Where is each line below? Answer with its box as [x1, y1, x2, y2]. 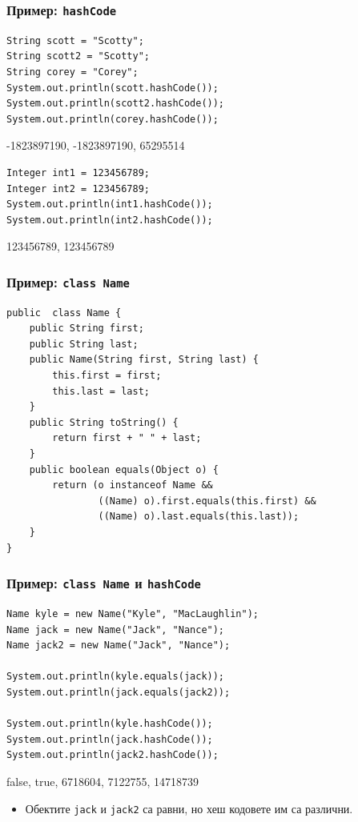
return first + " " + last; [52, 432, 202, 444]
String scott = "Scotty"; [6, 34, 144, 46]
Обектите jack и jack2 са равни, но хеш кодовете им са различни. [25, 800, 353, 816]
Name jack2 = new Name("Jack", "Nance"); [6, 640, 231, 652]
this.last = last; [52, 385, 150, 397]
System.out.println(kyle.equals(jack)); [6, 671, 225, 683]
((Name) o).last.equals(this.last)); [98, 511, 300, 523]
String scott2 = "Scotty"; [6, 50, 150, 62]
